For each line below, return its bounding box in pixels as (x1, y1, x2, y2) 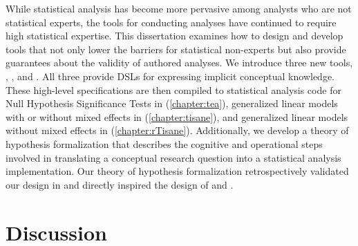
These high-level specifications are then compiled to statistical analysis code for (6, 82, 341, 97)
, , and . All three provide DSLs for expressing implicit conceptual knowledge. (6, 68, 335, 83)
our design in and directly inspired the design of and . (6, 177, 234, 191)
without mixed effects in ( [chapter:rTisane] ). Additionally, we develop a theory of (6, 123, 349, 138)
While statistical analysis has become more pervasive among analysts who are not (6, 1, 352, 15)
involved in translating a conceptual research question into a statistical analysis (6, 150, 341, 164)
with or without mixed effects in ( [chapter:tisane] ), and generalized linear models (6, 109, 348, 124)
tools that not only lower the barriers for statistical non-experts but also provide (6, 41, 346, 56)
